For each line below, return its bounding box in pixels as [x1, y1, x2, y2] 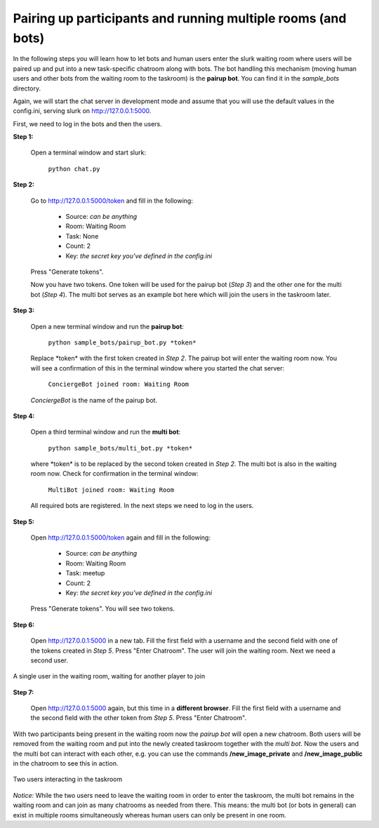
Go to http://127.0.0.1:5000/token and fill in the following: [30, 196, 193, 205]
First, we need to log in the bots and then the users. [13, 119, 163, 128]
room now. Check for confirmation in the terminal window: [30, 469, 199, 478]
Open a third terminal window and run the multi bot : [30, 428, 181, 436]
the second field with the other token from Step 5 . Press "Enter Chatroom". [30, 714, 247, 722]
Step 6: [13, 620, 35, 629]
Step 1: [13, 133, 34, 141]
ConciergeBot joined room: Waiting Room [48, 380, 189, 389]
